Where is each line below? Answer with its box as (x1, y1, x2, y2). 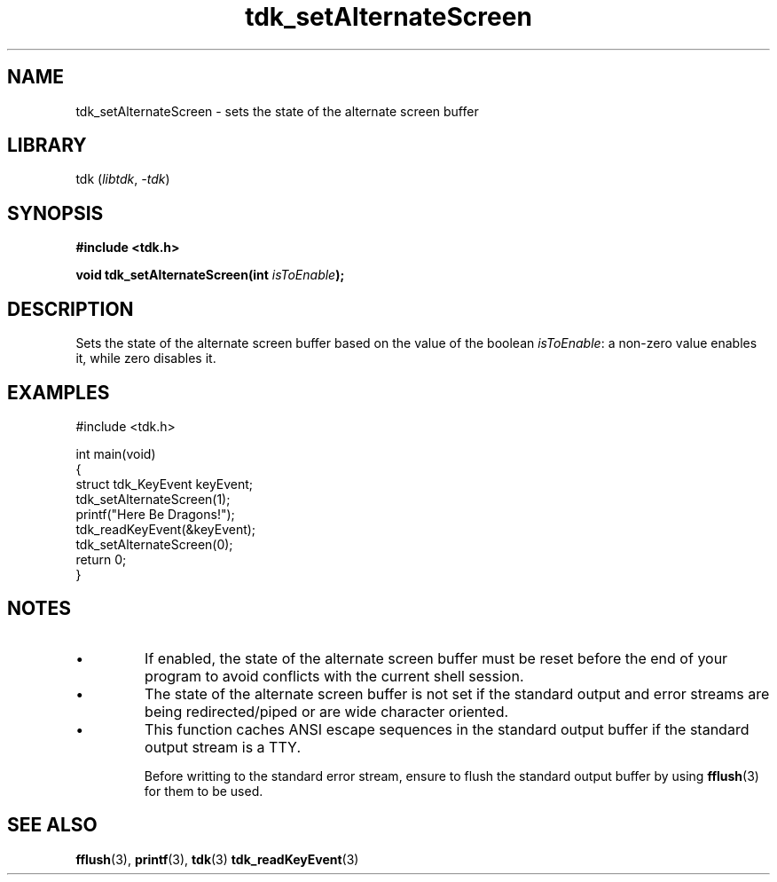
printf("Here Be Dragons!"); (75, 506, 235, 522)
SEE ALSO (7, 814, 98, 837)
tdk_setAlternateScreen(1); (75, 491, 231, 507)
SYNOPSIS (7, 201, 104, 224)
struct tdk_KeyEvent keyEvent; (75, 476, 254, 492)
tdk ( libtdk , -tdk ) (75, 171, 170, 187)
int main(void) (75, 445, 156, 461)
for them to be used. (144, 783, 263, 799)
